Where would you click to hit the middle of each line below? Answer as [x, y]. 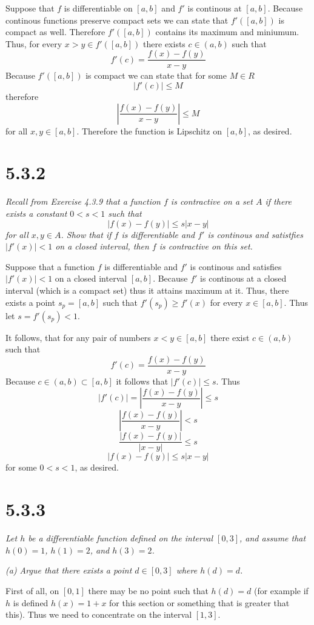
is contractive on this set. [206, 246]
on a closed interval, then [102, 246]
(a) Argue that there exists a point [69, 570]
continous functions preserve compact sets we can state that [117, 20]
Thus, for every [34, 43]
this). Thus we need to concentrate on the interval [99, 614]
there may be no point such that [148, 590]
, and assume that [273, 538]
